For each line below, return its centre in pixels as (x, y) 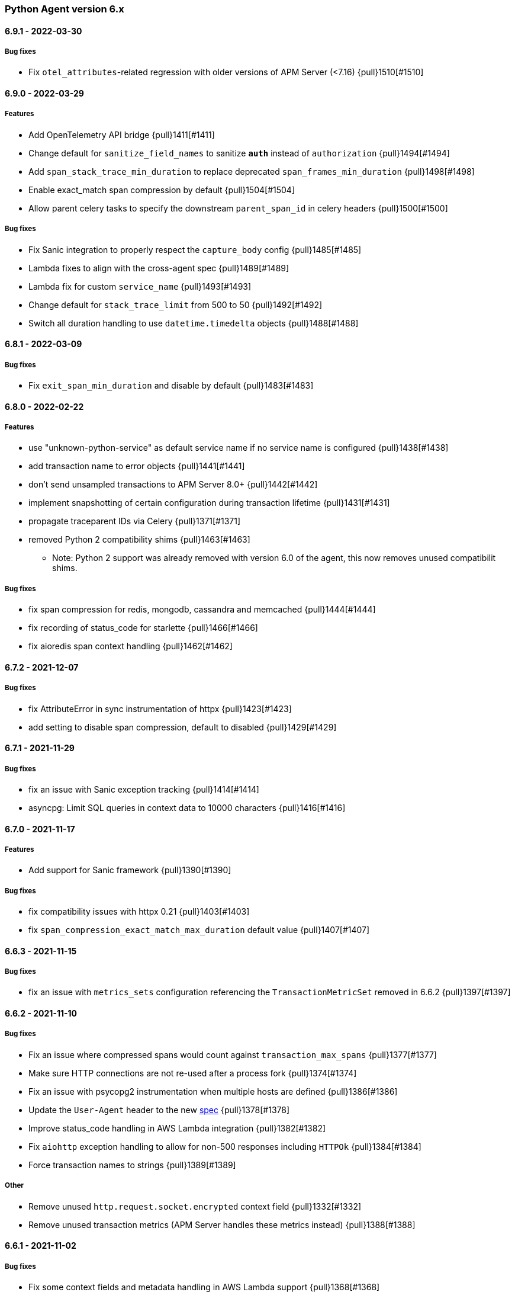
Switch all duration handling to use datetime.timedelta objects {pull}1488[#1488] (194, 323)
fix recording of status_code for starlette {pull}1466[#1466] (143, 628)
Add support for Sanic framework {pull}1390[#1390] (130, 870)
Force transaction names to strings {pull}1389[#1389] (132, 1165)
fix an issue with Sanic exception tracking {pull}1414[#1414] (144, 789)
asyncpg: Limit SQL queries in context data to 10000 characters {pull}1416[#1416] (187, 807)
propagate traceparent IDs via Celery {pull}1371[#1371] (135, 521)
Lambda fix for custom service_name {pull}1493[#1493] (140, 286)
